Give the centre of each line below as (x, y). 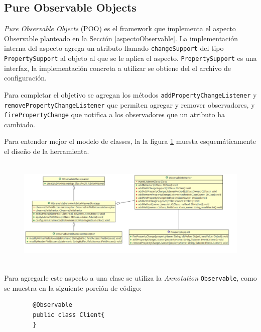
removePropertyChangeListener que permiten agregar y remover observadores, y (129, 104)
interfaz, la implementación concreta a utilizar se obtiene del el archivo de (118, 68)
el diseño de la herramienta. (47, 151)
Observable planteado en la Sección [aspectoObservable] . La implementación (121, 38)
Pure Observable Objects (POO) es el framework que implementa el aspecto (120, 28)
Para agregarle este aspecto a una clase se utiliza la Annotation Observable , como (130, 278)
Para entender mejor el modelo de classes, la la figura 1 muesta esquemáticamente (130, 141)
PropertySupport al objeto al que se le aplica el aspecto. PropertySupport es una (130, 58)
